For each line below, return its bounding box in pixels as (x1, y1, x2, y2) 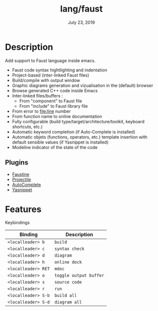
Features (5, 204, 42, 214)
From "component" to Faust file (19, 98, 82, 104)
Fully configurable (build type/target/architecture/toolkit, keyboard (12, 118, 144, 124)
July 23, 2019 (67, 19, 95, 25)
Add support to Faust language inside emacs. (5, 57, 96, 64)
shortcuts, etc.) (12, 124, 43, 130)
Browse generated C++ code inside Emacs (12, 87, 98, 93)
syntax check (54, 246, 85, 252)
